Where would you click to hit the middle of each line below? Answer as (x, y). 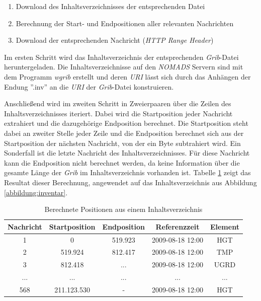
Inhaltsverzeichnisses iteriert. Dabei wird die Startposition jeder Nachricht (118, 113)
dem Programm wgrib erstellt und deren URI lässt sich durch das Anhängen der (127, 76)
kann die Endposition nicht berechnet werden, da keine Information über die (122, 162)
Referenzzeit (178, 226)
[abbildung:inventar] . (36, 192)
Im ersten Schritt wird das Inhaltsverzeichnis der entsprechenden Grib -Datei (121, 57)
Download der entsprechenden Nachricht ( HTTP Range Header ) (115, 40)
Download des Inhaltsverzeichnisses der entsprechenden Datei (110, 6)
